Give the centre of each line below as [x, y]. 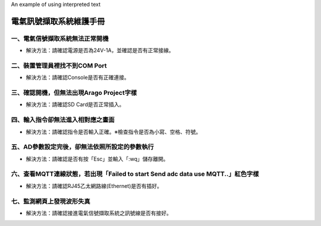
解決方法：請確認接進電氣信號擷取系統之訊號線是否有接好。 [99, 213]
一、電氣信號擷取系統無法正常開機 [60, 39]
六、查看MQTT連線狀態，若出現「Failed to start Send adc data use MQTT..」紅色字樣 [135, 174]
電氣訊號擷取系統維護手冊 [58, 21]
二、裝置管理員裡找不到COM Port [59, 65]
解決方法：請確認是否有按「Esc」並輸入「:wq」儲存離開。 [97, 159]
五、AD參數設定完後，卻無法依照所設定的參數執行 [82, 147]
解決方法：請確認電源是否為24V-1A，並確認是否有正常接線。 [100, 50]
